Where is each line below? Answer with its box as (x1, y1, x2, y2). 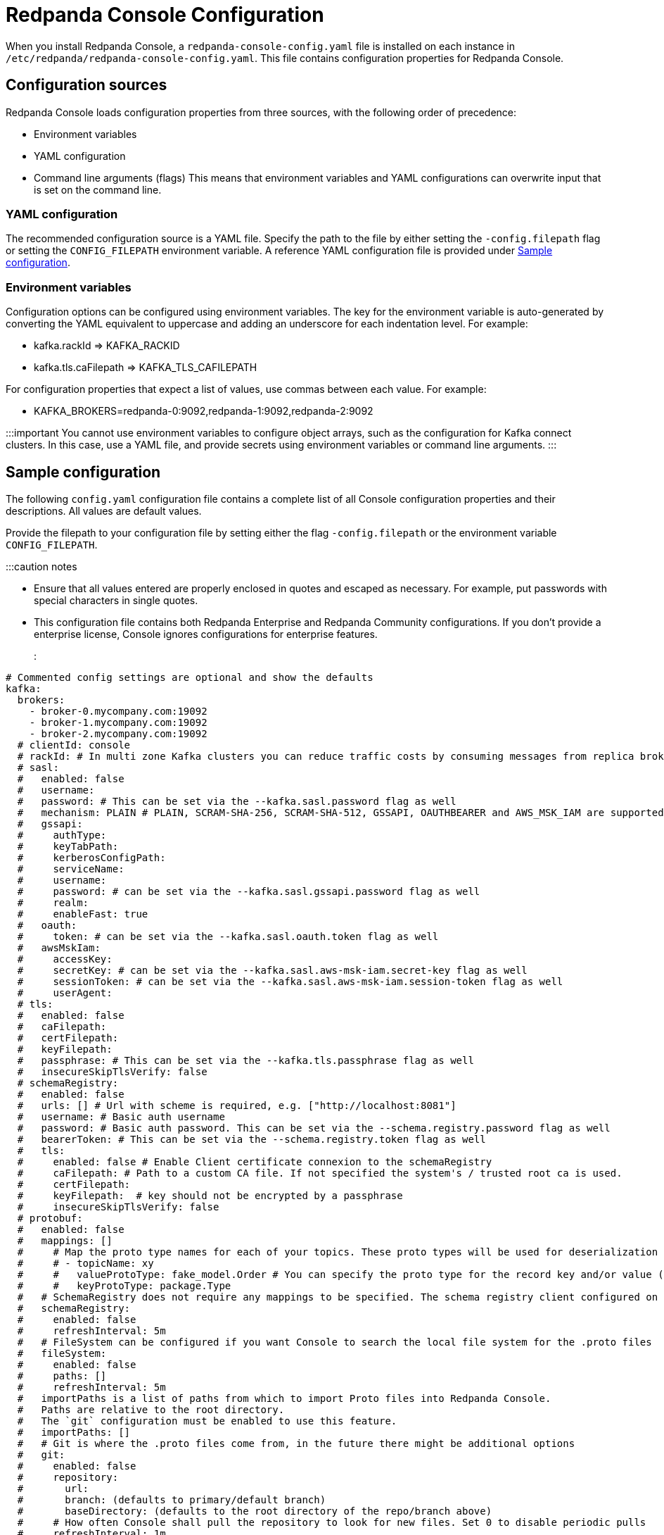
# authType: (17, 829, 107, 841)
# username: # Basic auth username (17, 1110, 225, 1122)
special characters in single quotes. (34, 594, 198, 606)
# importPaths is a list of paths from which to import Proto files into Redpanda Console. (17, 1392, 551, 1404)
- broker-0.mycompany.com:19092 (29, 705, 207, 717)
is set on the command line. (34, 183, 162, 196)
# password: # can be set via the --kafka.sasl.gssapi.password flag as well (17, 885, 480, 897)
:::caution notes (6, 560, 77, 572)
